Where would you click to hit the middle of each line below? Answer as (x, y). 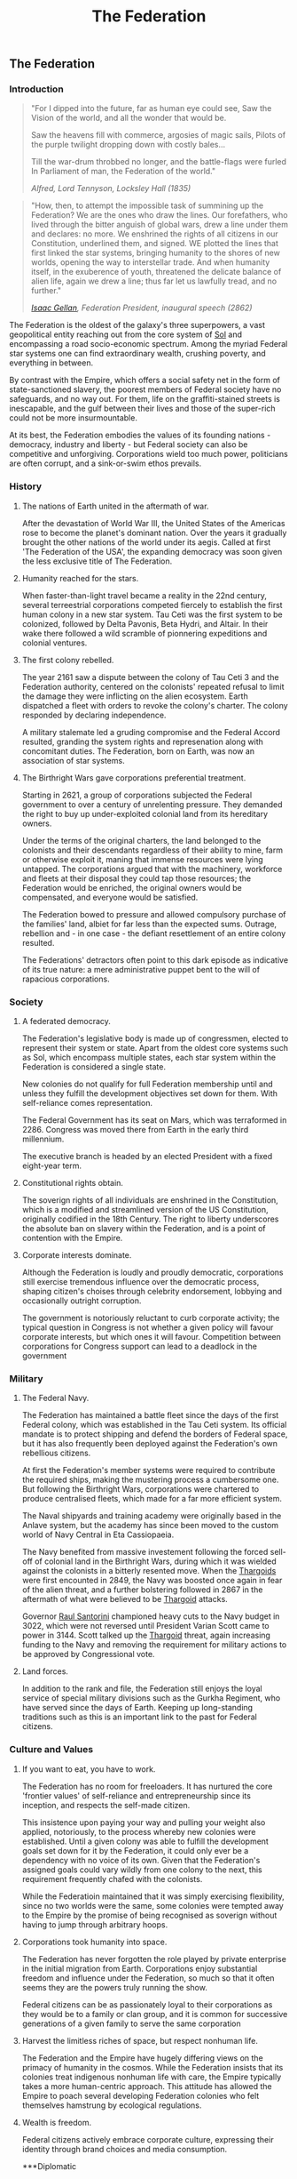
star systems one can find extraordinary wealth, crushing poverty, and (137, 354)
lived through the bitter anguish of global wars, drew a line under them (159, 225)
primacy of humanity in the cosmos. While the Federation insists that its (152, 2067)
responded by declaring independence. (94, 715)
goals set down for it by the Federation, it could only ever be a (135, 1850)
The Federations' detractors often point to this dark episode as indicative (155, 960)
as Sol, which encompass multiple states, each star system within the (149, 1057)
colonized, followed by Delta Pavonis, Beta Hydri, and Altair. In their (145, 623)
